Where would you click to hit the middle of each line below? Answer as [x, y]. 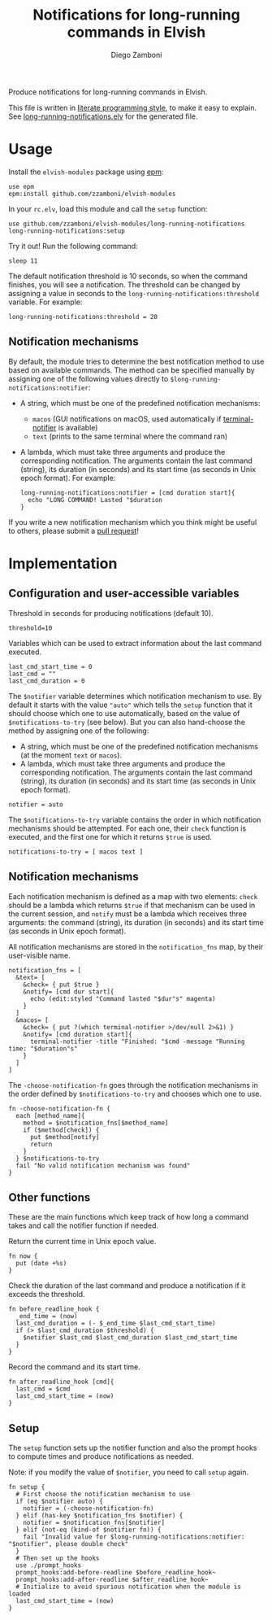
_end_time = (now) [47, 1317]
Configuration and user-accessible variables [124, 594]
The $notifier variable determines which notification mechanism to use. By [135, 696]
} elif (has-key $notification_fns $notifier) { [99, 1516]
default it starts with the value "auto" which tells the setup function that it [131, 705]
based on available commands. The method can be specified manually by [132, 370]
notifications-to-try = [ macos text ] [76, 852]
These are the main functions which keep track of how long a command [129, 1217]
